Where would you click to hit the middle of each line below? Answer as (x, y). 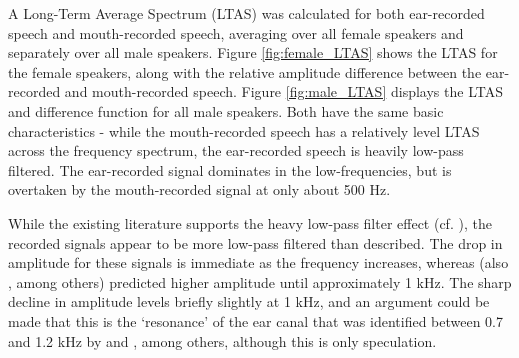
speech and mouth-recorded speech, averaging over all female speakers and (236, 32)
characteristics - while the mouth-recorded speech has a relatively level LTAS (244, 130)
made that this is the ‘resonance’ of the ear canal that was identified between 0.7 (256, 320)
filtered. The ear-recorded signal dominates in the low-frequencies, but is (230, 169)
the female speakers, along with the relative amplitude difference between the (245, 71)
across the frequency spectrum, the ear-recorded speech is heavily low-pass (236, 150)
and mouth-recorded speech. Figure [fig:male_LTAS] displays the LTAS (283, 91)
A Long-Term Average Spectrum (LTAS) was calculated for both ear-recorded (246, 13)
